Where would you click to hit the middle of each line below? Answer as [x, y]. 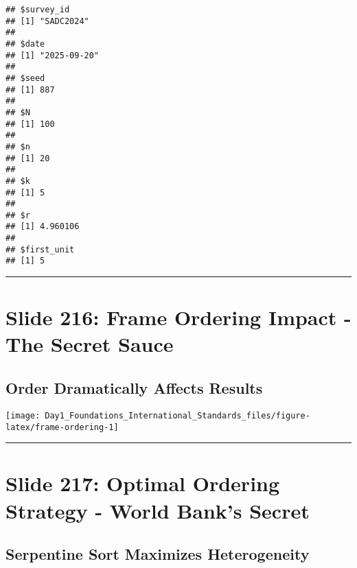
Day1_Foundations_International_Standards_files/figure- [177, 415]
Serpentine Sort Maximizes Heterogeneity [158, 554]
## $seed [25, 78]
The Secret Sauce [90, 344]
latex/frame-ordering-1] [62, 427]
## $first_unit [40, 249]
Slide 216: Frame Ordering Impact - [178, 317]
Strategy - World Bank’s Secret [158, 510]
